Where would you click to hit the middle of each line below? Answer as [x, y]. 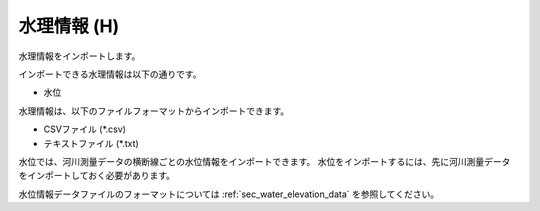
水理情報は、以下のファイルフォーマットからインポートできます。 [154, 111]
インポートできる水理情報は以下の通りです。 [110, 74]
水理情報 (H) [69, 26]
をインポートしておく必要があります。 [96, 176]
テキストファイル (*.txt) [91, 143]
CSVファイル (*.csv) [85, 129]
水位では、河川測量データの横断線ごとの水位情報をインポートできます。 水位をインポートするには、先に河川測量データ [264, 161]
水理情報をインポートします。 [79, 56]
